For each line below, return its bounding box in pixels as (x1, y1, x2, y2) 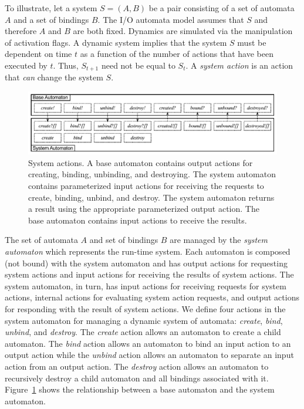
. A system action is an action (185, 59, 293, 71)
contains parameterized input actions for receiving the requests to (28, 180, 264, 192)
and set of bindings (89, 234, 158, 246)
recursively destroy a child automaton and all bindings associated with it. (5, 371, 269, 384)
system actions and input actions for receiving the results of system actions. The (5, 268, 294, 280)
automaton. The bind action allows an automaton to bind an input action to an (5, 337, 291, 349)
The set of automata (5, 234, 78, 246)
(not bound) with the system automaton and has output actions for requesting (5, 256, 288, 269)
